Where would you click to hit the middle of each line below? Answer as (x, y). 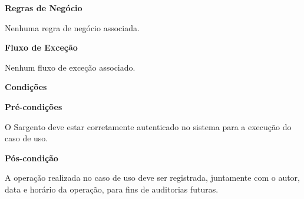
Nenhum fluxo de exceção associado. (70, 67)
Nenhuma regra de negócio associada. (72, 27)
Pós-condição (32, 157)
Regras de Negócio (44, 8)
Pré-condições (34, 106)
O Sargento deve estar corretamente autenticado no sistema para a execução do (148, 126)
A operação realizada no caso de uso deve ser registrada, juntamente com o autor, (152, 178)
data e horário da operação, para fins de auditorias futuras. (112, 189)
